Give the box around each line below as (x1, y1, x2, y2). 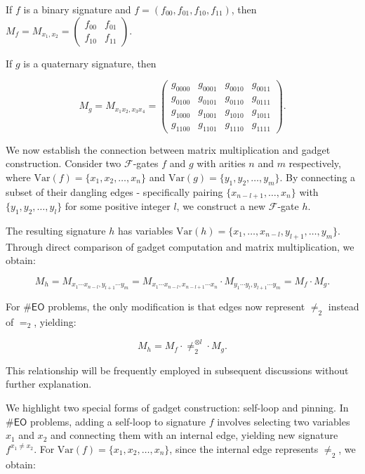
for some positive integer (65, 199, 171, 213)
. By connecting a (279, 169, 356, 184)
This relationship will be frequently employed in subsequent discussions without (6, 362, 349, 377)
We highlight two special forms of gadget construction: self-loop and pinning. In (6, 400, 349, 415)
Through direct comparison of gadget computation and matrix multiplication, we (6, 239, 354, 254)
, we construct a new (176, 199, 266, 213)
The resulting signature (6, 223, 106, 237)
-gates (133, 156, 159, 171)
